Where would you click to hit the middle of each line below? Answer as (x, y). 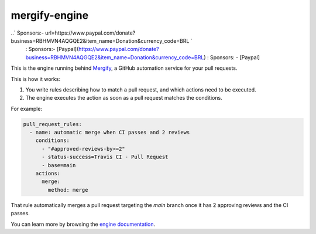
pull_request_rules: (52, 124)
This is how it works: (36, 79)
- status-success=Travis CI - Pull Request (105, 157)
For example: (27, 108)
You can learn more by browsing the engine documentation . (83, 224)
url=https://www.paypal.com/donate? (90, 33)
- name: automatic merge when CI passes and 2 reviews (110, 133)
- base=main (59, 165)
